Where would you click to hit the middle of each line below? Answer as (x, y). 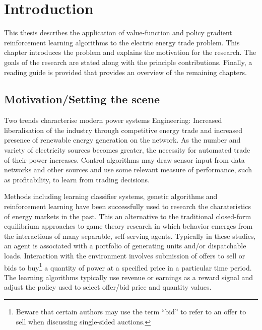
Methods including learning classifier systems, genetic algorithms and (111, 196)
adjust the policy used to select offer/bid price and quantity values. (108, 287)
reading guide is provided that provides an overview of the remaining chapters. (125, 72)
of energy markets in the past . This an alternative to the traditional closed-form (128, 216)
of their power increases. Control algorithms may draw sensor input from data (124, 159)
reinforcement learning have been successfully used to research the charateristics (127, 206)
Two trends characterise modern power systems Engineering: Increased (113, 120)
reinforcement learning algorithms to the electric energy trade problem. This (122, 42)
